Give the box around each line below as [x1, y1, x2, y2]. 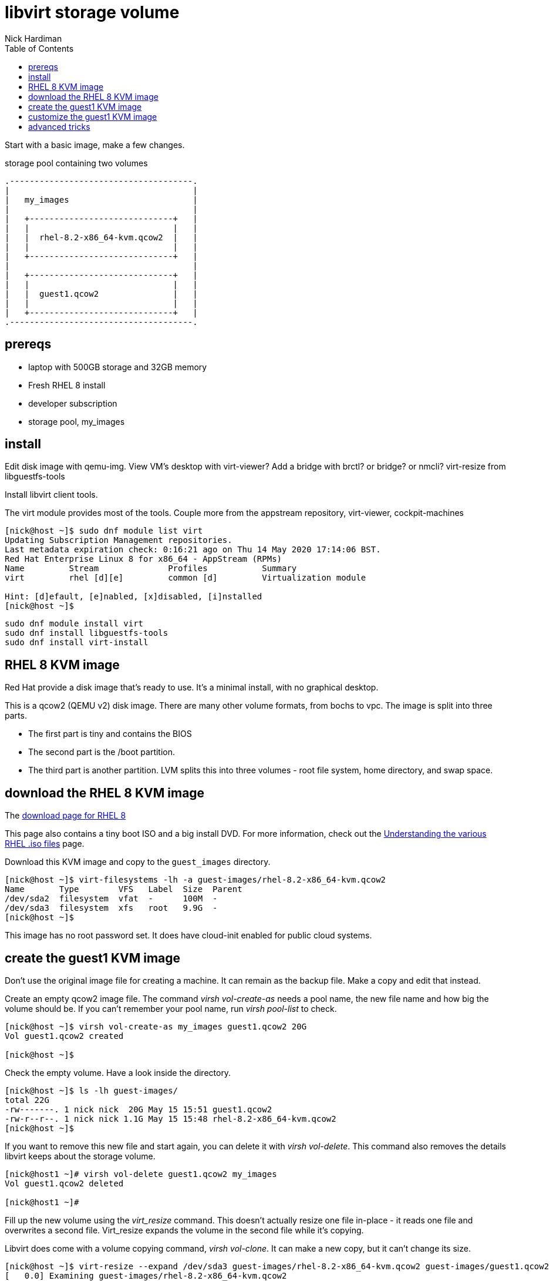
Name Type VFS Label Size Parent [5, 884, 242, 894]
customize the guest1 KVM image [28, 111, 157, 122]
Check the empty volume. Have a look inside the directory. [5, 1067, 231, 1078]
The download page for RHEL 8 [5, 810, 126, 821]
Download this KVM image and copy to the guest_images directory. [5, 857, 271, 867]
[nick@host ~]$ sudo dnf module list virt [5, 526, 203, 536]
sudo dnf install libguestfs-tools [5, 628, 168, 638]
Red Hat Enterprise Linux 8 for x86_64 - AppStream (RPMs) [5, 554, 282, 564]
